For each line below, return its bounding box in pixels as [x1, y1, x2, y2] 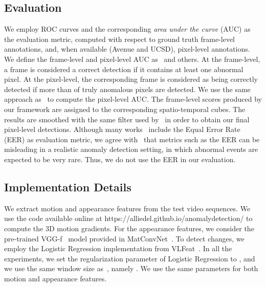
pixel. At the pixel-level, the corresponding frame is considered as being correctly [4, 74, 258, 84]
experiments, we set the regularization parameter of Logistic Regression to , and [4, 253, 255, 263]
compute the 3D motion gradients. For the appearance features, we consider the [4, 223, 254, 233]
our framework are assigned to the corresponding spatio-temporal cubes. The [4, 103, 246, 114]
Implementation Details [4, 179, 131, 194]
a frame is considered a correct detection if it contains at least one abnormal [4, 63, 243, 74]
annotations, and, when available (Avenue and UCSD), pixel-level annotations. [4, 43, 250, 54]
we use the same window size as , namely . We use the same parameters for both [4, 263, 258, 274]
